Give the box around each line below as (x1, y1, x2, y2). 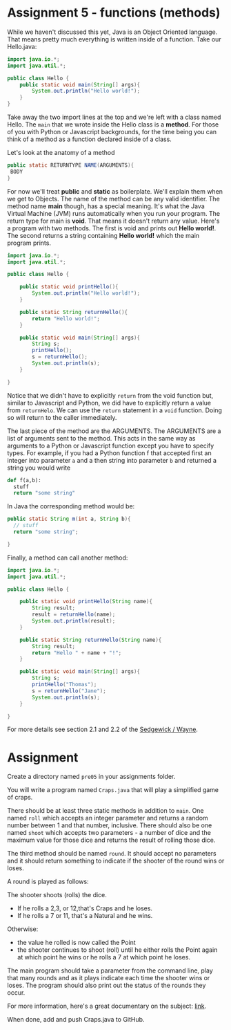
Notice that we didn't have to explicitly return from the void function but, (7, 391, 214, 399)
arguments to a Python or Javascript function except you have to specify (7, 441, 214, 450)
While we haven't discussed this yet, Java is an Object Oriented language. (7, 28, 218, 36)
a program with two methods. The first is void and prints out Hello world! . (7, 223, 217, 232)
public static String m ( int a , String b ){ (7, 515, 131, 523)
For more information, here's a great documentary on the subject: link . (7, 1002, 207, 1011)
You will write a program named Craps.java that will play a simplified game (7, 786, 219, 794)
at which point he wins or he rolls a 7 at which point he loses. (17, 953, 191, 962)
